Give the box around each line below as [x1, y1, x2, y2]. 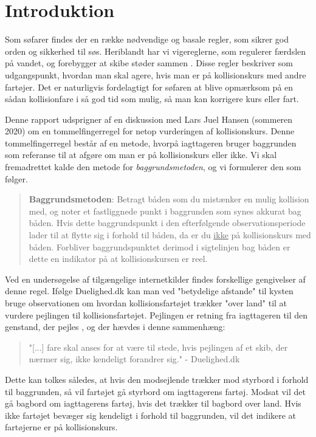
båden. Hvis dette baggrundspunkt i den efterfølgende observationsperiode [29, 216, 306, 229]
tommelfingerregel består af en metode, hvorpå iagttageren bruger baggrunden [5, 136, 297, 149]
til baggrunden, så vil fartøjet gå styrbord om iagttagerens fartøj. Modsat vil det [5, 385, 306, 397]
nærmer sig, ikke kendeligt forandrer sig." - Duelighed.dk [29, 353, 240, 365]
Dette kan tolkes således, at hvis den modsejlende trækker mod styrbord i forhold [5, 373, 309, 385]
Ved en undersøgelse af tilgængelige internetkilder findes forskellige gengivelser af [5, 272, 306, 285]
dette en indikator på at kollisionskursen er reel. [29, 252, 208, 265]
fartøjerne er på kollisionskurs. [5, 421, 118, 433]
